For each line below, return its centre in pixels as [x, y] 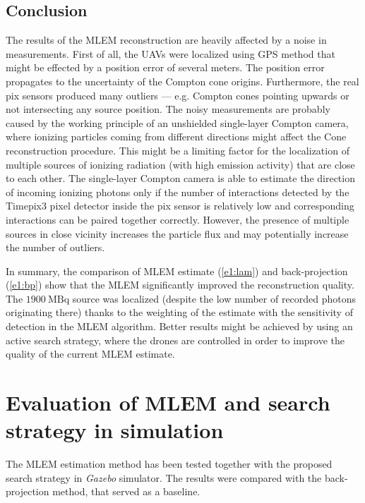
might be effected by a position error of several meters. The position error [165, 67]
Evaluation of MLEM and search [168, 402]
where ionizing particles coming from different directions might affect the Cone [176, 137]
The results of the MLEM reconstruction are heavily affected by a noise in [166, 40]
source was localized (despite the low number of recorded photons [214, 298]
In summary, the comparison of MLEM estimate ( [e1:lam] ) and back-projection [177, 271]
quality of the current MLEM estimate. [90, 354]
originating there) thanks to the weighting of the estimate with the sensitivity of [179, 312]
